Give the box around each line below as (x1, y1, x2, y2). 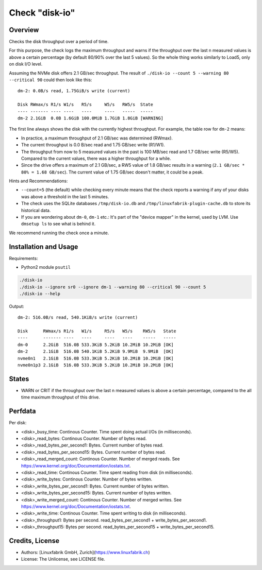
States (9, 375, 29, 383)
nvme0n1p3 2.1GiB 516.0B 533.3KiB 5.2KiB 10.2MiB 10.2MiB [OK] (17, 363, 174, 368)
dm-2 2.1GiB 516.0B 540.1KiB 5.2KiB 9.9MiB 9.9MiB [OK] (17, 349, 174, 354)
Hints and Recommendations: (9, 178, 68, 184)
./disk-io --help (19, 291, 61, 296)
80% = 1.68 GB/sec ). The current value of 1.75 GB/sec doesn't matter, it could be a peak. (21, 169, 204, 175)
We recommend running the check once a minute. (9, 230, 109, 236)
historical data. (21, 207, 51, 213)
